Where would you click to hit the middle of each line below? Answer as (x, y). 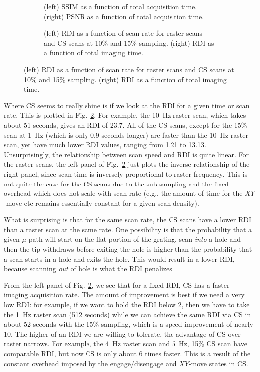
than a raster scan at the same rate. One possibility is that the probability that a (128, 229)
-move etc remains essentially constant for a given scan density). (102, 203)
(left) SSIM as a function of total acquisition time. (121, 6)
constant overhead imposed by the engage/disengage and (90, 363)
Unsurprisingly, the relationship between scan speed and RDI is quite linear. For (127, 154)
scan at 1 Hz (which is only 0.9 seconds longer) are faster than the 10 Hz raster (126, 135)
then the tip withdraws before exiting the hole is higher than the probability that (128, 249)
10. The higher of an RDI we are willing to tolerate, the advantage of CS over (122, 333)
